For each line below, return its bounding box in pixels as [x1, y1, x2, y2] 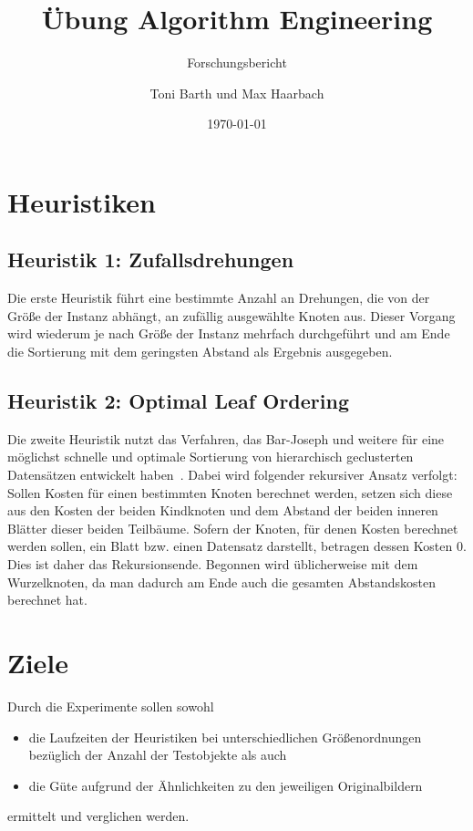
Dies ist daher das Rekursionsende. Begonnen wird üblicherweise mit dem [7, 555, 418, 574]
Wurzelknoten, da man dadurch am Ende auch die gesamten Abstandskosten [7, 572, 436, 591]
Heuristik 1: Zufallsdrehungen [7, 245, 294, 274]
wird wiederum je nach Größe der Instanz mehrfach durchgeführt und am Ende [7, 324, 450, 343]
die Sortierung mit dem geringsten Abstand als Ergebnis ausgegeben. [7, 342, 393, 361]
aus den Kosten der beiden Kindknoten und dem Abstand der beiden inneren [7, 501, 438, 520]
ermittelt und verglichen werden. [7, 806, 190, 826]
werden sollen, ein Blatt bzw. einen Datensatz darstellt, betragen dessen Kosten [7, 536, 453, 556]
